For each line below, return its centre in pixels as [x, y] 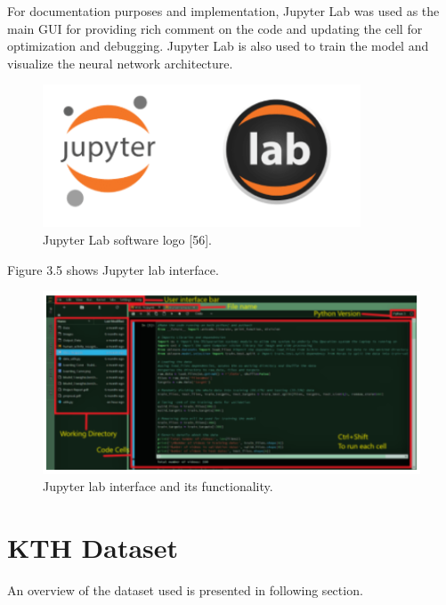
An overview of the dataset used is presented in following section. [185, 589]
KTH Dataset [93, 547]
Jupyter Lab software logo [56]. [127, 239]
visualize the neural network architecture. [120, 63]
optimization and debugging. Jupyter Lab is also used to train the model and [218, 46]
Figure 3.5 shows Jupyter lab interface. [113, 269]
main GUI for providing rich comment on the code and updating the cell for [215, 28]
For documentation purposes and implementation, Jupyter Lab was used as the [223, 11]
